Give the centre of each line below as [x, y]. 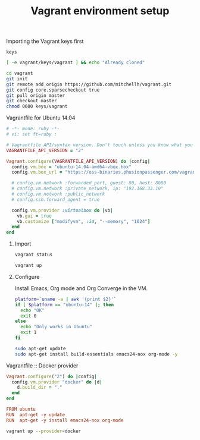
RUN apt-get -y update [36, 414]
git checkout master [32, 101]
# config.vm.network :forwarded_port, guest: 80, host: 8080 [89, 183]
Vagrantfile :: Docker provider [42, 365]
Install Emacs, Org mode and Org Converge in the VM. [81, 288]
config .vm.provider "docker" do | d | [57, 382]
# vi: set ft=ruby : [32, 134]
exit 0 [29, 316]
